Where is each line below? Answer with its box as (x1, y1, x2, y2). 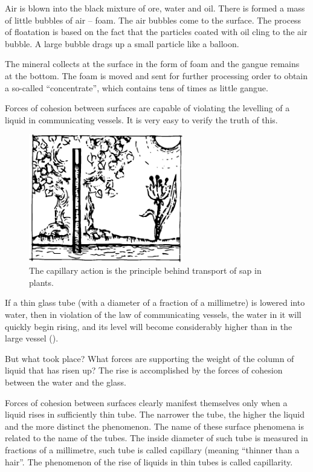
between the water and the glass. (5, 376, 126, 389)
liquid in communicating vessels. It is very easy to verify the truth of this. (5, 113, 278, 126)
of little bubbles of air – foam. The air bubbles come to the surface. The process (5, 13, 302, 26)
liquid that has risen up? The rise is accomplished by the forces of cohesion (5, 364, 283, 377)
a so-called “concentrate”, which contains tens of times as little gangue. (5, 81, 268, 94)
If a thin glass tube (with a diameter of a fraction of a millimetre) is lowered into (5, 296, 305, 309)
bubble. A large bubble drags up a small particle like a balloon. (5, 37, 239, 50)
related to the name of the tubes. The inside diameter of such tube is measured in (5, 432, 308, 444)
